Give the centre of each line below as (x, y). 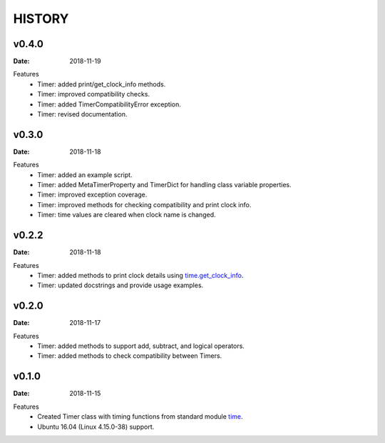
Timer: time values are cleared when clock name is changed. (127, 215)
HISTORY (41, 19)
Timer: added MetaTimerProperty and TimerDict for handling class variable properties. (164, 185)
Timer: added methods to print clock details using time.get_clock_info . (140, 275)
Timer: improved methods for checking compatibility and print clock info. (144, 204)
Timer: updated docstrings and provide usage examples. (120, 285)
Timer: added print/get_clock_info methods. (102, 84)
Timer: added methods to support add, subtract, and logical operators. (141, 346)
